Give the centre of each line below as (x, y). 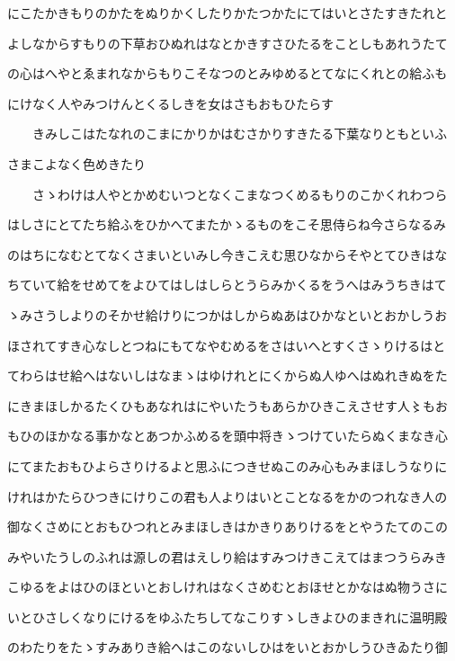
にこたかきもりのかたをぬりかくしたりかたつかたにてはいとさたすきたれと (227, 13)
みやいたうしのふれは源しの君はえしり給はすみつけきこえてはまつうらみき (227, 556)
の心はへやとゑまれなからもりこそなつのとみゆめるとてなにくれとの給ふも (227, 73)
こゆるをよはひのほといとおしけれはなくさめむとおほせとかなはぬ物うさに (227, 587)
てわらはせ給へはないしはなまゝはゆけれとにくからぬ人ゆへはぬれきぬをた (227, 375)
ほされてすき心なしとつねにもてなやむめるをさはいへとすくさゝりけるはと (227, 345)
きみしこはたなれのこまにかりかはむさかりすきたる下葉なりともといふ (239, 134)
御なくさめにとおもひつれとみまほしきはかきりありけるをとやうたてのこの (227, 527)
